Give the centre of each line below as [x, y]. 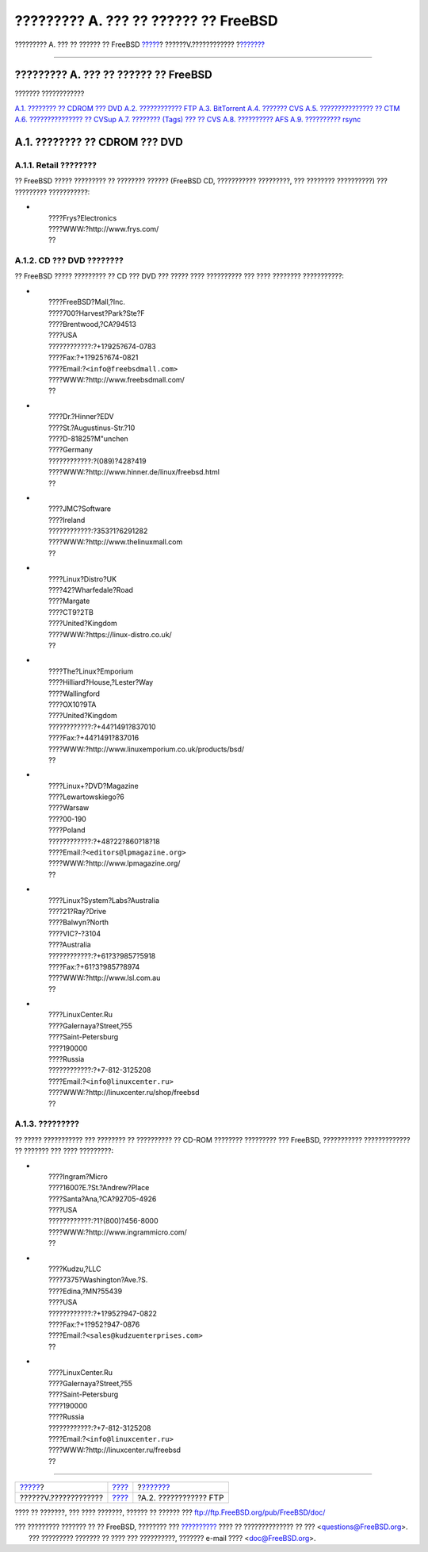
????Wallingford [75, 693]
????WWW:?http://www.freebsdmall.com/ [117, 380]
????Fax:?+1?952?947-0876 [94, 1324]
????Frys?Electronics [83, 217]
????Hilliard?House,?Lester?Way [101, 682]
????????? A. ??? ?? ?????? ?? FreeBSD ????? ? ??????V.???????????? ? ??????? [140, 44]
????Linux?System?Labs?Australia [104, 900]
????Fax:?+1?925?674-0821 [94, 358]
